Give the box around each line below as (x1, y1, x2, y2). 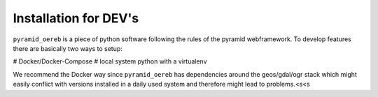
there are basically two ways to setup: (13, 44, 122, 52)
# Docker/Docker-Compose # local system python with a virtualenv (13, 57, 207, 66)
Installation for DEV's (13, 10, 139, 26)
